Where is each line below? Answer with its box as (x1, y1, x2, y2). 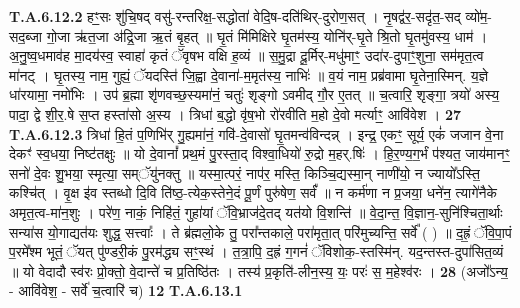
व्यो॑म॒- (465, 6, 492, 26)
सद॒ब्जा (9, 25, 42, 46)
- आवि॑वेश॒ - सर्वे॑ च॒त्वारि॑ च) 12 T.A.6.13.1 (9, 280, 243, 301)
